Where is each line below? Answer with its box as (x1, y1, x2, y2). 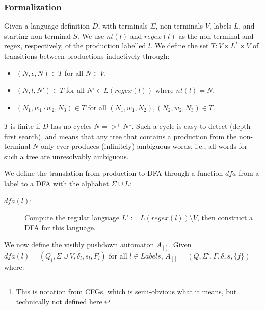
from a (238, 168, 259, 178)
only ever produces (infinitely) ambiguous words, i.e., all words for (40, 141, 248, 151)
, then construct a (197, 212, 253, 223)
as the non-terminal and (178, 30, 254, 41)
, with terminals (98, 20, 148, 31)
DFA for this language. (24, 222, 96, 232)
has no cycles (50, 121, 92, 132)
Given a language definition (4, 20, 90, 31)
